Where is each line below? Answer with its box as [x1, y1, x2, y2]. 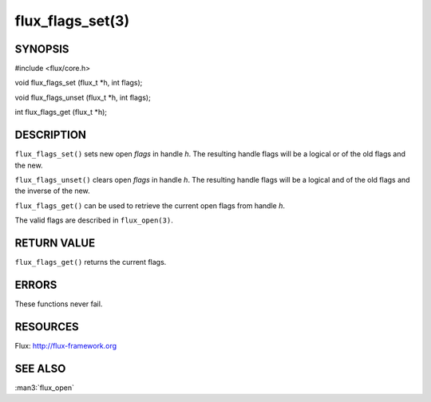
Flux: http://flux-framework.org [14, 341, 117, 350]
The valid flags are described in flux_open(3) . [14, 215, 173, 225]
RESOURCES [14, 320, 79, 333]
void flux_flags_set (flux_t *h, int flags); [14, 78, 143, 88]
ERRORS [14, 278, 57, 291]
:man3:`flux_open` [14, 383, 75, 392]
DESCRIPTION [14, 128, 87, 142]
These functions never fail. [14, 299, 103, 309]
